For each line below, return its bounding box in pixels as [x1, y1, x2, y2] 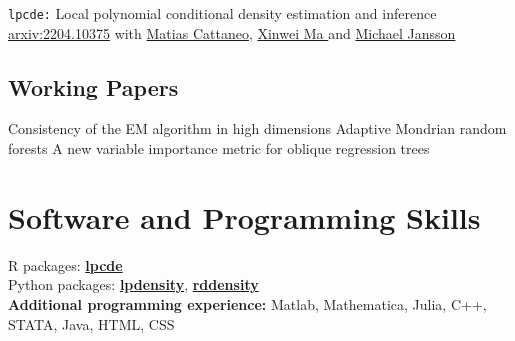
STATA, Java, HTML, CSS [8, 313, 175, 334]
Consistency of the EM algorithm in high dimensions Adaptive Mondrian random [8, 118, 507, 139]
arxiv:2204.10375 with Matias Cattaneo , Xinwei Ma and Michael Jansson [8, 22, 456, 43]
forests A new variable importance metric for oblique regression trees [8, 138, 430, 159]
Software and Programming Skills [8, 196, 481, 237]
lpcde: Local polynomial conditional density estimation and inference [8, 3, 437, 23]
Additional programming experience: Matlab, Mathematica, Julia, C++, [8, 293, 487, 314]
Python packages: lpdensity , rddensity [8, 274, 259, 295]
